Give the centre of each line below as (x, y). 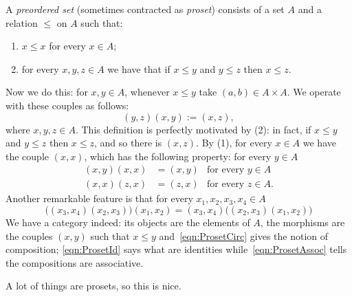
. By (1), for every (234, 143)
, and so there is (128, 143)
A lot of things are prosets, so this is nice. (93, 286)
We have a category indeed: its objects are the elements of (128, 222)
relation (22, 22)
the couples (29, 235)
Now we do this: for (47, 92)
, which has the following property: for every (178, 156)
